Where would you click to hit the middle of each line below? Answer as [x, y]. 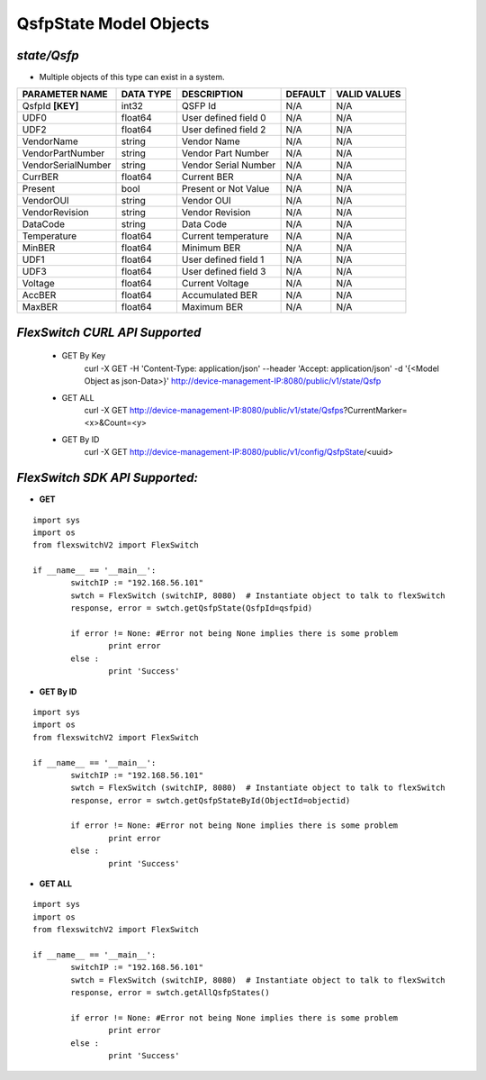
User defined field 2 [224, 130]
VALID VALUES [369, 95]
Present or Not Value [225, 189]
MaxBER [40, 307]
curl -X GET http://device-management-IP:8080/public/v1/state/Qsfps [214, 411]
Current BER [207, 177]
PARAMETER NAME [65, 95]
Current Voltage [215, 284]
